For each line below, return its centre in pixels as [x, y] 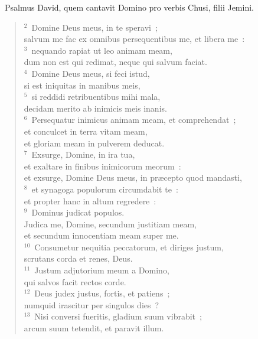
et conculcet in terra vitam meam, [86, 131]
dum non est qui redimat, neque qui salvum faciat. [115, 62]
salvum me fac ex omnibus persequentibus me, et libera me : [134, 39]
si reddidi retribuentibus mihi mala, [96, 97]
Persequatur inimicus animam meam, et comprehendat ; [134, 120]
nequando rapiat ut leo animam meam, [102, 50]
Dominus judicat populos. [78, 212]
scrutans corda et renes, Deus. [78, 258]
